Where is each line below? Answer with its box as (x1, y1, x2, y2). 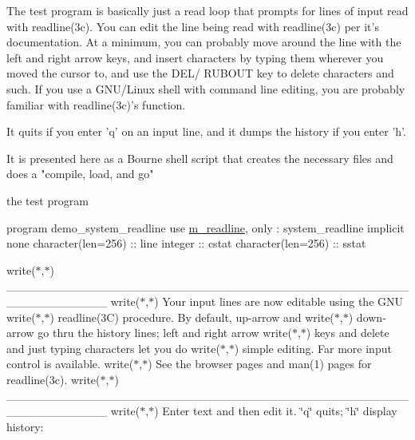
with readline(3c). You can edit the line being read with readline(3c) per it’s (6, 18, 379, 34)
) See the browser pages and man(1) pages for (148, 355, 372, 372)
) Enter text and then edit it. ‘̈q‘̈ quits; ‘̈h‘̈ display (154, 402, 397, 419)
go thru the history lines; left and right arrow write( (38, 324, 292, 341)
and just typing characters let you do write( (6, 339, 220, 356)
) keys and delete (306, 324, 389, 341)
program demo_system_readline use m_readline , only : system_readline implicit (6, 219, 405, 236)
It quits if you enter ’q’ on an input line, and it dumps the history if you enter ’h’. (6, 123, 406, 140)
